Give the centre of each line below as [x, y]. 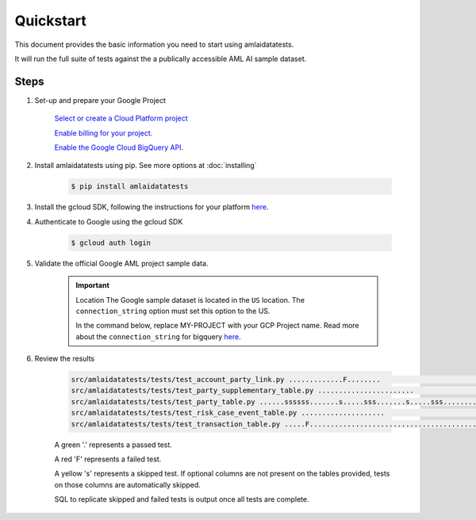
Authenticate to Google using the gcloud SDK [109, 221]
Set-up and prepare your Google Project [100, 100]
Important [93, 285]
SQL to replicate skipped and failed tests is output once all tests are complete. [182, 499]
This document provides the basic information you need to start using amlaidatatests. [154, 44]
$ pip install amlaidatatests [130, 187]
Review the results [65, 359]
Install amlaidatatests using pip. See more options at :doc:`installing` [146, 166]
